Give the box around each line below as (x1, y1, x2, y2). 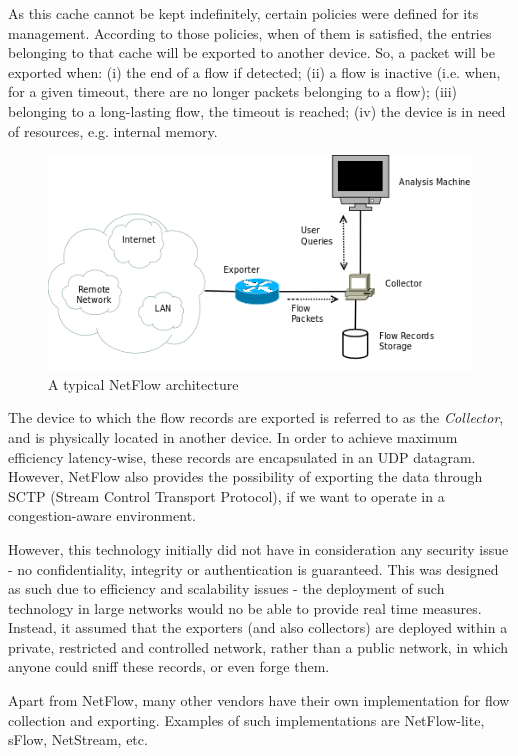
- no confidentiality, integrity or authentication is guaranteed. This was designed (8, 558, 499, 579)
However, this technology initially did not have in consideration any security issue (8, 538, 509, 559)
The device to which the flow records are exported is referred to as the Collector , (8, 407, 504, 428)
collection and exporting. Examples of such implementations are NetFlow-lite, (8, 709, 485, 730)
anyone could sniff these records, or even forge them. (8, 656, 330, 677)
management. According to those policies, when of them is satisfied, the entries (8, 22, 492, 43)
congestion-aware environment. (8, 505, 196, 526)
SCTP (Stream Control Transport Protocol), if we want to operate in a (8, 485, 445, 506)
